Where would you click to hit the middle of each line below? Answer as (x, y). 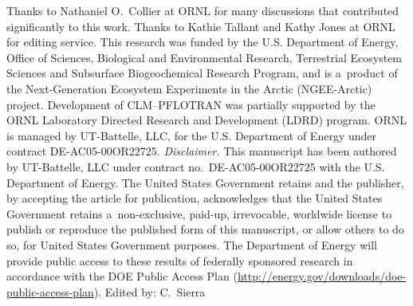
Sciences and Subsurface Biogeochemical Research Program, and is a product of (202, 73)
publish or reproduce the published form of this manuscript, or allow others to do (205, 229)
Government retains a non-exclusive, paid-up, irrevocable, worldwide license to (199, 213)
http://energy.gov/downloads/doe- (322, 276)
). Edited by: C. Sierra (149, 291)
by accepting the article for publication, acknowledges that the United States (195, 198)
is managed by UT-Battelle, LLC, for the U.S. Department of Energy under (191, 135)
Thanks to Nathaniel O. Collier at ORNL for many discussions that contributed (203, 10)
